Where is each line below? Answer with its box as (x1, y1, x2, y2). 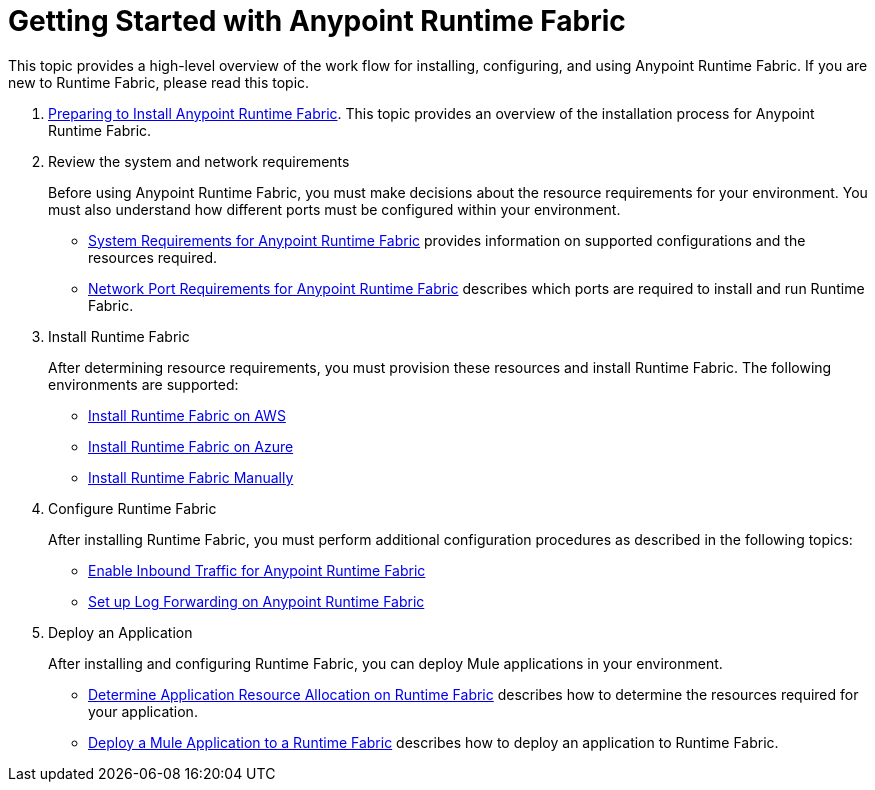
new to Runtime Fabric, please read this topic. (8, 73, 310, 91)
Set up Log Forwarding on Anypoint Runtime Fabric (88, 592, 425, 610)
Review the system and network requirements (48, 152, 350, 170)
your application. (88, 702, 198, 720)
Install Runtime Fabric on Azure (88, 437, 294, 455)
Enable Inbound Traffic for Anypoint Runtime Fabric (88, 561, 426, 579)
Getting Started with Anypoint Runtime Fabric (8, 4, 626, 38)
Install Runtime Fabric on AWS (88, 406, 286, 424)
